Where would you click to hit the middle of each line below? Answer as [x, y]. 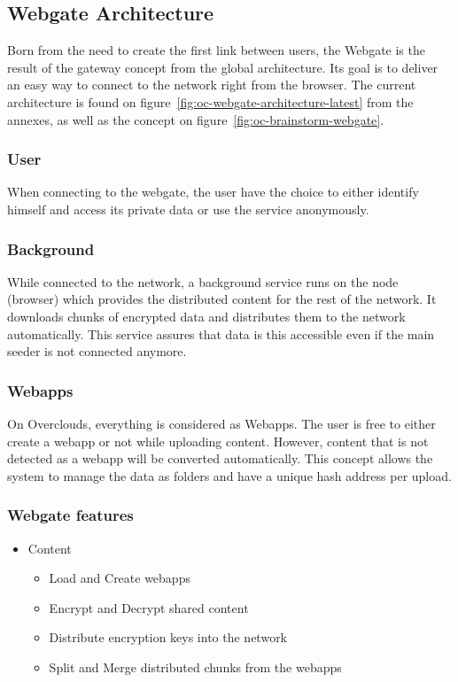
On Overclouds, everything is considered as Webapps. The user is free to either [221, 423]
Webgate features [70, 515]
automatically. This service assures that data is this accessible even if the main [221, 333]
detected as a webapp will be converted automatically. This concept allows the [220, 458]
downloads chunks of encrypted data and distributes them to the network [206, 316]
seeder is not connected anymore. [97, 351]
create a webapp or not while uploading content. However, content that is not [218, 441]
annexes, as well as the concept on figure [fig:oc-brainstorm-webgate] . [196, 119]
